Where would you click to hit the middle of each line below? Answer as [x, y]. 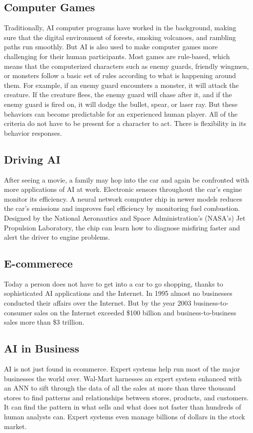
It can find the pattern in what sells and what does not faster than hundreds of [123, 407]
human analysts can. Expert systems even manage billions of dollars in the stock [125, 417]
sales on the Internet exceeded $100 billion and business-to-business [135, 312]
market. [15, 426]
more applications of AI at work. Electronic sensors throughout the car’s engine [123, 189]
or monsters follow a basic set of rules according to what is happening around [120, 75]
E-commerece [38, 263]
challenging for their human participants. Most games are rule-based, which [117, 56]
